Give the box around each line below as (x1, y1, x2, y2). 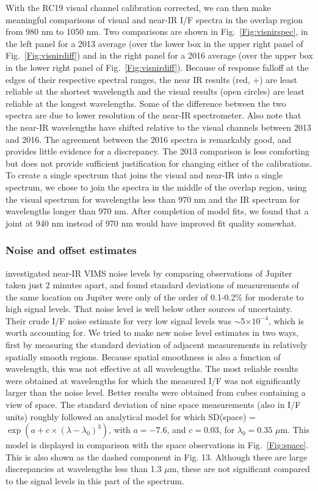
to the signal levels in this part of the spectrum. (5, 475, 184, 487)
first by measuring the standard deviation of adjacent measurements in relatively (5, 338, 308, 351)
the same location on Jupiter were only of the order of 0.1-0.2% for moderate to (5, 290, 304, 303)
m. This (280, 423, 309, 436)
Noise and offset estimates (5, 242, 137, 258)
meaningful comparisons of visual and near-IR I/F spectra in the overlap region (5, 13, 303, 26)
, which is (268, 314, 304, 327)
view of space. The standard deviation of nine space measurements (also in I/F (5, 398, 301, 411)
